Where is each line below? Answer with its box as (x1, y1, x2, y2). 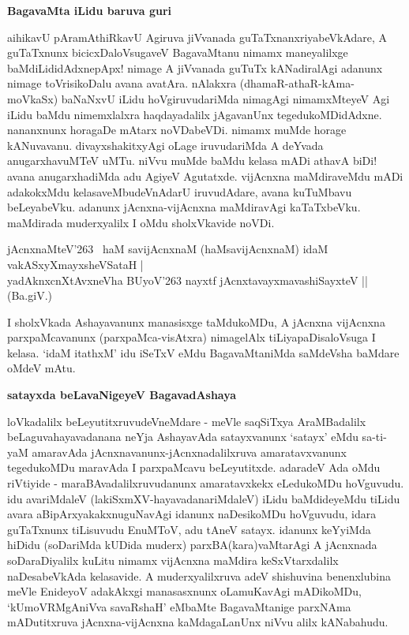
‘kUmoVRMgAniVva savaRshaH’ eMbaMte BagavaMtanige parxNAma (7, 598, 351, 614)
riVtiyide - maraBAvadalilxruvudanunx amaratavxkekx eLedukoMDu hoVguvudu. (7, 475, 404, 491)
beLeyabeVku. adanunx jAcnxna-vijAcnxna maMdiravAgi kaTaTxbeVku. (7, 199, 361, 215)
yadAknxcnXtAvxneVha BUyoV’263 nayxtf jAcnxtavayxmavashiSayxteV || (7, 271, 368, 288)
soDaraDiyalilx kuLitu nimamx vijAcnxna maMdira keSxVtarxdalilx (7, 552, 339, 568)
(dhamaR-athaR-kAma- (239, 75, 355, 92)
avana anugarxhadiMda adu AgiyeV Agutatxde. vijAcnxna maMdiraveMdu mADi (7, 167, 403, 184)
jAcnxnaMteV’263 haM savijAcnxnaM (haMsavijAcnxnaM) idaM (7, 241, 328, 257)
